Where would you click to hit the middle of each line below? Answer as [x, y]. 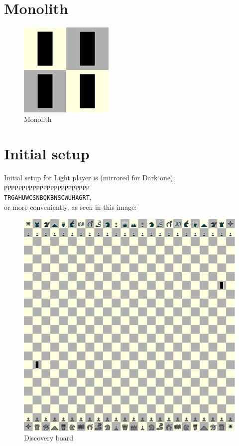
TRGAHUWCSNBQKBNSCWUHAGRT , [48, 197]
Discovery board [49, 438]
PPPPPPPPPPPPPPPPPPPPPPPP [47, 188]
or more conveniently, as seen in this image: [70, 207]
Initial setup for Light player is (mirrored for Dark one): [90, 178]
